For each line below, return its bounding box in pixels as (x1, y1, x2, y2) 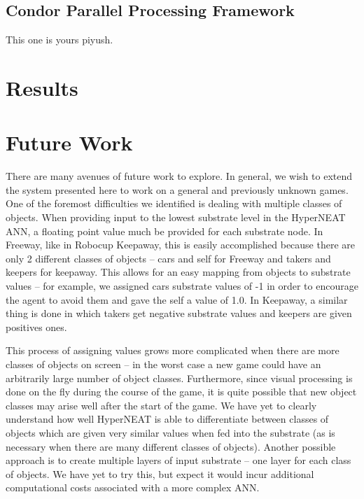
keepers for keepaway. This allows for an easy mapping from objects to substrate (6, 265, 351, 279)
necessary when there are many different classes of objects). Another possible (6, 439, 336, 454)
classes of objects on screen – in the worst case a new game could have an (6, 357, 321, 372)
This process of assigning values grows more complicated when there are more (6, 343, 339, 358)
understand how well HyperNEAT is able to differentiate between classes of (6, 412, 329, 426)
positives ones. (6, 319, 67, 334)
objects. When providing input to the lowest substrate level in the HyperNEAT (6, 210, 346, 225)
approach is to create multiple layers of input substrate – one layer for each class (6, 453, 351, 468)
